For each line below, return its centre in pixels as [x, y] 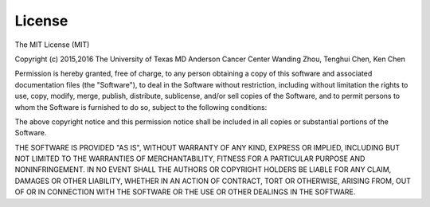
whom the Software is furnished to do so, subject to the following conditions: [141, 107]
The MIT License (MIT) [52, 45]
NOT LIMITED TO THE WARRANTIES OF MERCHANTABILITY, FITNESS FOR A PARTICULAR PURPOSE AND [190, 158]
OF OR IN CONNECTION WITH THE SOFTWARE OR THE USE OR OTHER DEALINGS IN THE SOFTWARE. [185, 192]
